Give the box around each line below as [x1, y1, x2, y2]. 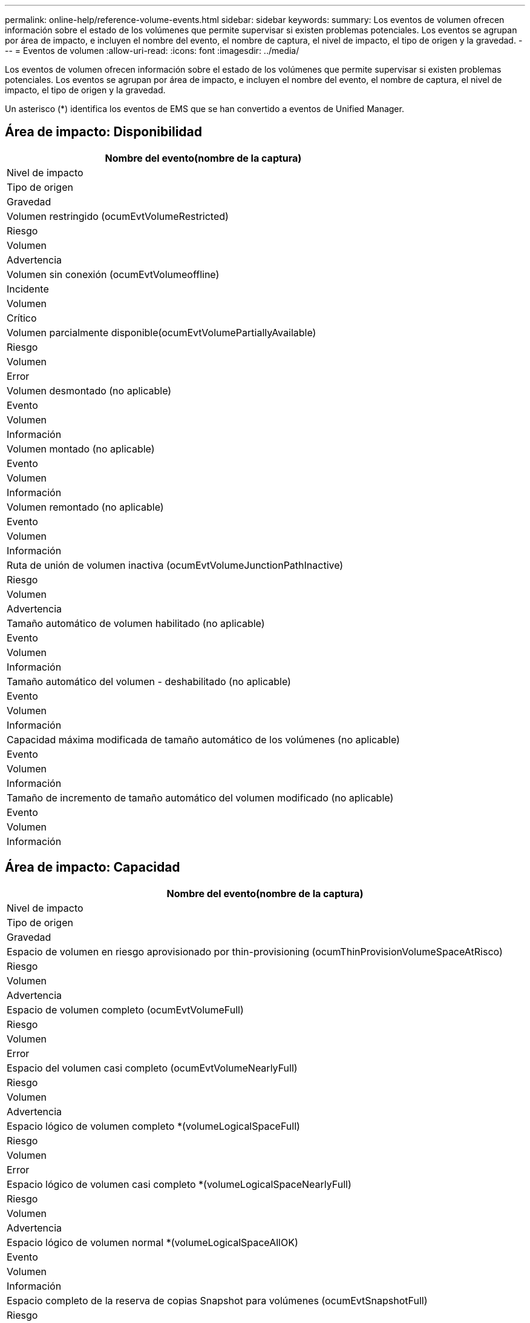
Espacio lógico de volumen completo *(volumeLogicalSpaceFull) [7, 1119, 300, 1132]
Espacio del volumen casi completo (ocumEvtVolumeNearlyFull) [7, 1061, 298, 1074]
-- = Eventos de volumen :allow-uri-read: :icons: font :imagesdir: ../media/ [5, 45, 299, 56]
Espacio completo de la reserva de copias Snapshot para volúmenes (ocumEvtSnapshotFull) [7, 1294, 428, 1307]
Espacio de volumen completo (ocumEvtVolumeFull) [7, 1003, 244, 1016]
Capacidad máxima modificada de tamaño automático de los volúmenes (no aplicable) [7, 733, 400, 746]
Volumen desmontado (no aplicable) [7, 384, 172, 397]
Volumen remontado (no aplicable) [7, 500, 164, 513]
